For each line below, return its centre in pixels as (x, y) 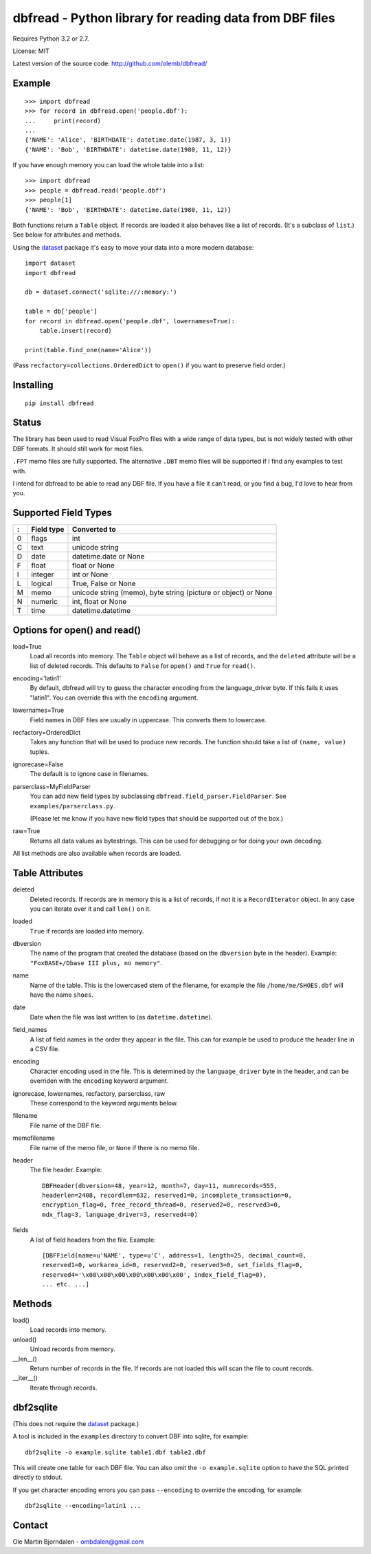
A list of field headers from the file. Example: (93, 1240)
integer (43, 574)
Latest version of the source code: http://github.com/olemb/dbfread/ (110, 64)
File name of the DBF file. (66, 1125)
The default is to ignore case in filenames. (89, 774)
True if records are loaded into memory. (87, 931)
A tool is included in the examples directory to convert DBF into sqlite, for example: (131, 1436)
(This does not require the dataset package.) (76, 1423)
